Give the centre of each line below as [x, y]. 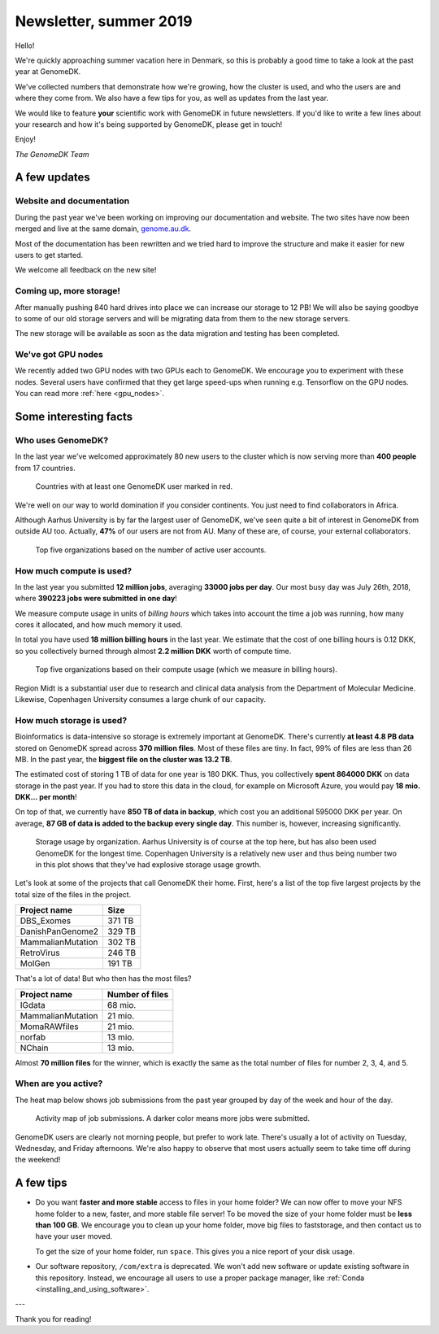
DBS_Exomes [46, 921]
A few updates [53, 178]
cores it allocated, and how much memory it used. [99, 625]
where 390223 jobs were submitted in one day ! [96, 599]
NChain [34, 1048]
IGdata [33, 1005]
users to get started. [49, 255]
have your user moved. [74, 1236]
